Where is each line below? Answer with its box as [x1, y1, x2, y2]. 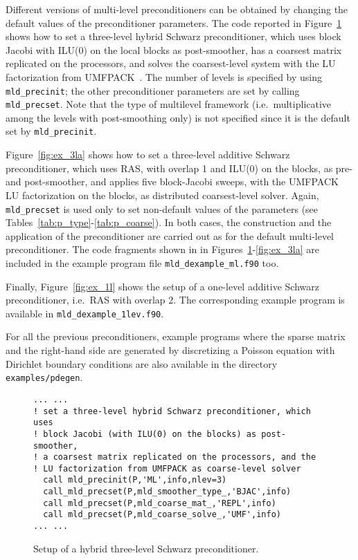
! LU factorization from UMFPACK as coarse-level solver [33, 463, 301, 474]
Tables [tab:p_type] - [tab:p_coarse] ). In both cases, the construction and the [6, 215, 332, 230]
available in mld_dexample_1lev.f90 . [6, 306, 164, 320]
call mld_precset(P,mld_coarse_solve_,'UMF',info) [43, 510, 281, 520]
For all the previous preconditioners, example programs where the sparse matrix [6, 329, 346, 344]
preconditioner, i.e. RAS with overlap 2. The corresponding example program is [6, 292, 345, 307]
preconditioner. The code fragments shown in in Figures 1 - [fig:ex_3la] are [6, 242, 319, 256]
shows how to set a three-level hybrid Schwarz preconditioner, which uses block [6, 29, 341, 44]
